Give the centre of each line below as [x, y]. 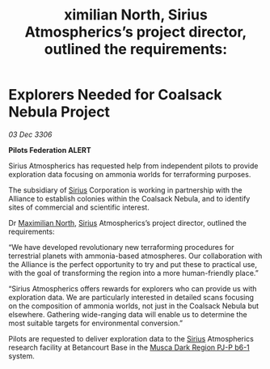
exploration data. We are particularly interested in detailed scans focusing [131, 297]
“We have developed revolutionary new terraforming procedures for [121, 247]
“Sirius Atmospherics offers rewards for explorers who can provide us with [133, 288]
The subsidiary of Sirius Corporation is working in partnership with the [125, 190]
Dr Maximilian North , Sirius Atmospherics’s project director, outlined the [127, 223]
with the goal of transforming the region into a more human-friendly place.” [133, 273]
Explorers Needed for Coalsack [115, 95]
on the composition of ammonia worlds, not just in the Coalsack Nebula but [134, 306]
